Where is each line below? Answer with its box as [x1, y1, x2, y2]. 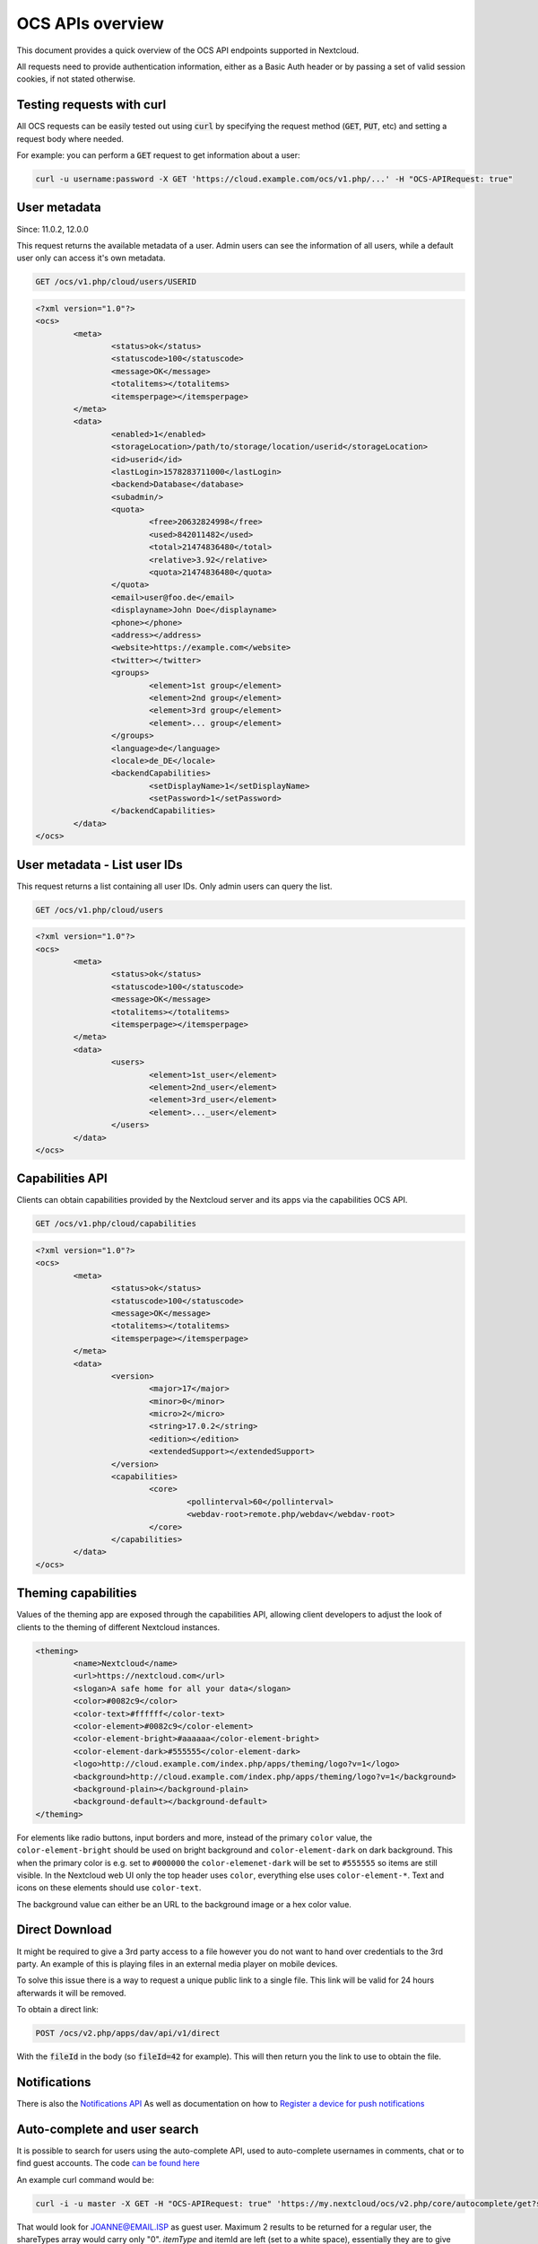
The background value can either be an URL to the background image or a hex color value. [16, 1898, 351, 1909]
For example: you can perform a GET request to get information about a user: [16, 150, 300, 161]
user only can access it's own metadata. [16, 252, 166, 264]
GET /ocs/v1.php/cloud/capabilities [35, 1219, 197, 1229]
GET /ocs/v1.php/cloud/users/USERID [35, 276, 197, 287]
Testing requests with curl [16, 97, 167, 112]
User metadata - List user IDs [16, 857, 183, 872]
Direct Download [16, 1922, 112, 1938]
